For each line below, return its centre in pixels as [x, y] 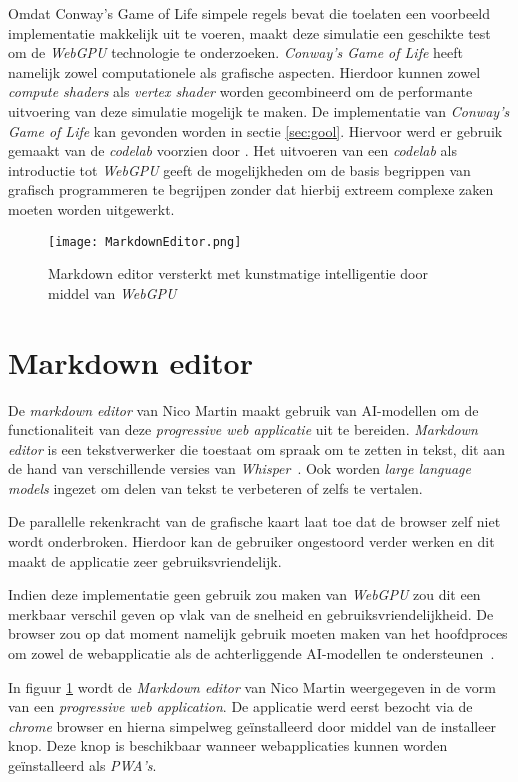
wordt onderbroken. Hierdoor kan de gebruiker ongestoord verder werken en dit [251, 541]
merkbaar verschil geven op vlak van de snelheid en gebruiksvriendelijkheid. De [251, 613]
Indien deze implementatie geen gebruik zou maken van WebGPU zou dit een [244, 594]
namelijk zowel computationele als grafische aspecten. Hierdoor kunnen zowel [244, 71]
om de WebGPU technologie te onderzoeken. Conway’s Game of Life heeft [236, 52]
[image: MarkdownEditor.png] [145, 241]
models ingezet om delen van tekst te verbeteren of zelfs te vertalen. [215, 487]
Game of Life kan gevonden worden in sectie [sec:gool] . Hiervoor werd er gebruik [255, 130]
